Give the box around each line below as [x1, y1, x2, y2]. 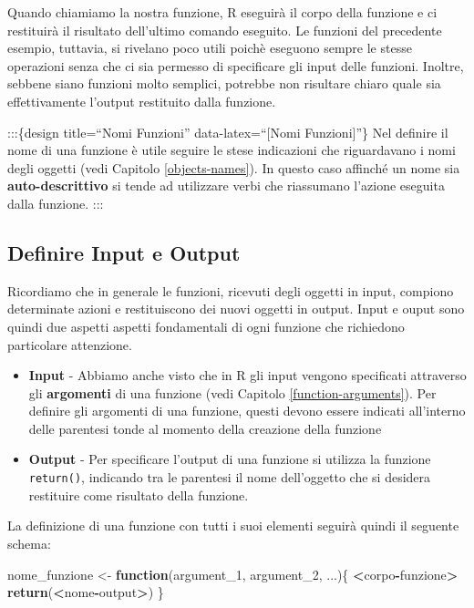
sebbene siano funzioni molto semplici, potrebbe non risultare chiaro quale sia [7, 74, 441, 93]
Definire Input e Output [7, 238, 241, 266]
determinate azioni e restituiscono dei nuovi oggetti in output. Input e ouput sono [7, 299, 465, 318]
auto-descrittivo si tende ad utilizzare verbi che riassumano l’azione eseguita [7, 176, 445, 195]
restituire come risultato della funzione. [28, 485, 249, 504]
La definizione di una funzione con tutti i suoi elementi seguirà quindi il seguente [7, 516, 459, 535]
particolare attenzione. [7, 335, 132, 354]
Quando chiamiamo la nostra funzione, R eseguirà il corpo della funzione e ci [7, 3, 438, 21]
